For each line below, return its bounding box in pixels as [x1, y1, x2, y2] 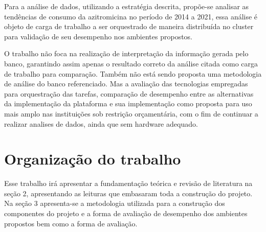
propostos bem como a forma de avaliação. [4, 218, 138, 228]
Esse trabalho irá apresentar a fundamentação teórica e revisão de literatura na [4, 178, 253, 189]
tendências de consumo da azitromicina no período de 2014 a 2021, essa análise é [4, 11, 258, 21]
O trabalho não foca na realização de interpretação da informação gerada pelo [4, 48, 249, 59]
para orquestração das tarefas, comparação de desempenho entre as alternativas [4, 88, 254, 99]
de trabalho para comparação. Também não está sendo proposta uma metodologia [4, 68, 262, 79]
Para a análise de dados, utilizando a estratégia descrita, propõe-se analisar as [4, 1, 249, 11]
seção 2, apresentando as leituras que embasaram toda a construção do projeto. [4, 188, 253, 198]
